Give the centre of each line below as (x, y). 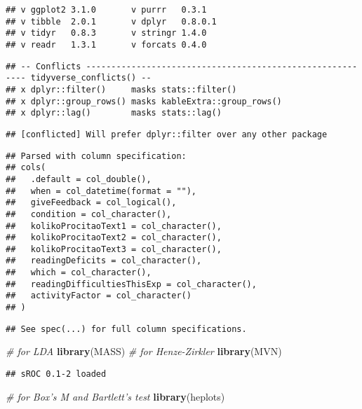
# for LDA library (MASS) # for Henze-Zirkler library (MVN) (144, 351)
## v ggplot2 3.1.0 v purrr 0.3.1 (106, 10)
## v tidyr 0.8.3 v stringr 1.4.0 (106, 33)
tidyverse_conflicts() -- (91, 78)
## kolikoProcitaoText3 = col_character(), (114, 249)
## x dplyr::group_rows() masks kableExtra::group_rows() (144, 101)
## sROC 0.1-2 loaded (56, 374)
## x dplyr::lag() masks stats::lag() (114, 113)
